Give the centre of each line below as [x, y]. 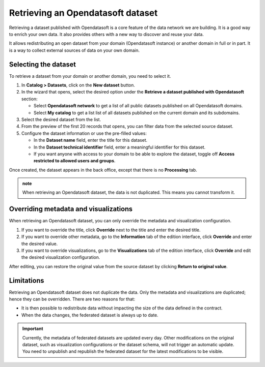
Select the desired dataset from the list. [61, 119]
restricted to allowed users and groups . [75, 161]
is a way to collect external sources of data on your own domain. [74, 50]
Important [33, 329]
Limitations [26, 280]
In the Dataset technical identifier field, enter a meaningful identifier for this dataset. [119, 147]
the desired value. [40, 244]
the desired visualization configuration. [61, 257]
